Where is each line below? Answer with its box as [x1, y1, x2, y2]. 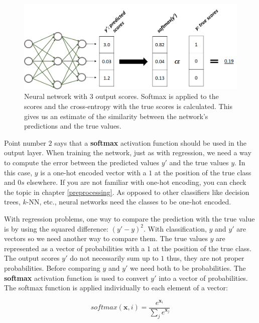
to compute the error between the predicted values [4, 157, 159, 168]
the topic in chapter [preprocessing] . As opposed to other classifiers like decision [4, 186, 249, 197]
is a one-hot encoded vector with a [40, 167, 147, 177]
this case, [4, 167, 33, 177]
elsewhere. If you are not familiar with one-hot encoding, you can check [27, 177, 246, 187]
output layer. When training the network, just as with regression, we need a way [4, 147, 251, 158]
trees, [4, 196, 21, 207]
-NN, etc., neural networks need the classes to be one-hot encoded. [26, 196, 231, 207]
